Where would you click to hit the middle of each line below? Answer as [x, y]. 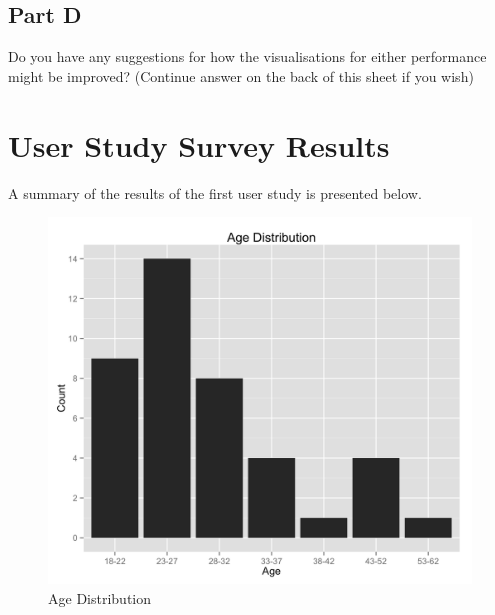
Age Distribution [99, 597]
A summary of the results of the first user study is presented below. [215, 192]
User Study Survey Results [199, 144]
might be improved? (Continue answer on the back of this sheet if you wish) [241, 75]
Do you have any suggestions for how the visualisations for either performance [247, 56]
